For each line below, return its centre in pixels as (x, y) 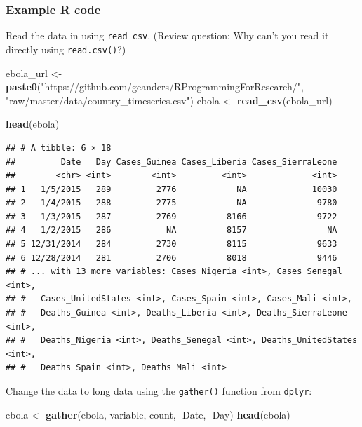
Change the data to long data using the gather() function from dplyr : (159, 391)
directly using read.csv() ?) (66, 49)
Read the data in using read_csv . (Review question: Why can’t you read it (167, 35)
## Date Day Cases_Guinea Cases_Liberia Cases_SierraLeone (172, 162)
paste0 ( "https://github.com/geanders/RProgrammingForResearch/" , (155, 87)
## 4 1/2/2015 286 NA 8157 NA (172, 230)
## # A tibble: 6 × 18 (59, 148)
